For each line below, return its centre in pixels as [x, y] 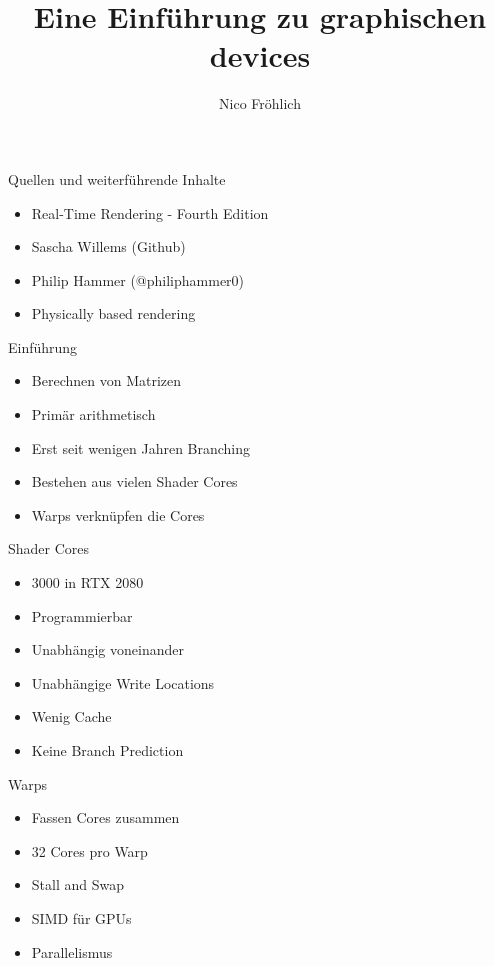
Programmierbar [82, 615]
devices [260, 55]
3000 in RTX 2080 [87, 582]
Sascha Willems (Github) [108, 246]
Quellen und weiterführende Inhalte [117, 178]
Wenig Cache [71, 716]
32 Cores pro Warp [89, 850]
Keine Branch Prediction [107, 750]
